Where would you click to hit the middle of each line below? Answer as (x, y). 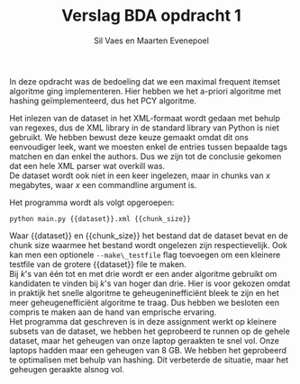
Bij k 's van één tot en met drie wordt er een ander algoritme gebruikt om (143, 273)
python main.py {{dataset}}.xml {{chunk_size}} (100, 219)
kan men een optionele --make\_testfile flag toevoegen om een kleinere (145, 255)
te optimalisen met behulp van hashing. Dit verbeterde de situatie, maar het (149, 360)
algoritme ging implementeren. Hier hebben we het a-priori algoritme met (145, 91)
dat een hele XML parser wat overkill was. (87, 165)
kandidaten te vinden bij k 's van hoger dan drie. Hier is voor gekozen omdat (150, 283)
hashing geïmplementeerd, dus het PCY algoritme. (103, 101)
